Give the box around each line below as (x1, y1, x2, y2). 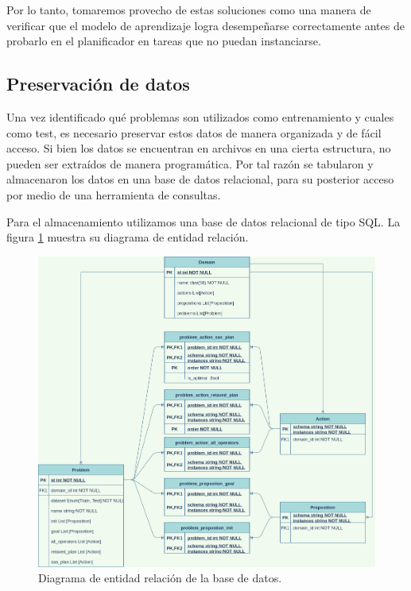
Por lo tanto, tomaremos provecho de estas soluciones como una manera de (6, 2, 371, 17)
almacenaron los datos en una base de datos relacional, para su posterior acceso (6, 171, 394, 187)
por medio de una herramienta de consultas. (6, 186, 221, 203)
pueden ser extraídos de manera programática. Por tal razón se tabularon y (6, 155, 374, 172)
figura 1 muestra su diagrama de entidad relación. (6, 229, 249, 245)
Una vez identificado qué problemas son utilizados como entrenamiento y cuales (6, 108, 394, 125)
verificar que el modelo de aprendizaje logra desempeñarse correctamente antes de (6, 17, 405, 33)
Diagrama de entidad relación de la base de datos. (38, 570, 282, 586)
